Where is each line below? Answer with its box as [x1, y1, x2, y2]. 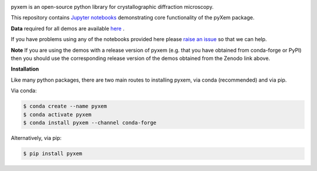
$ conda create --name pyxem [23, 103, 107, 110]
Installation [11, 65, 39, 73]
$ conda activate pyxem [23, 111, 92, 118]
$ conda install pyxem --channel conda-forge [23, 119, 157, 126]
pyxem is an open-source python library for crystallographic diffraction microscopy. [11, 4, 214, 10]
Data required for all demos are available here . [11, 25, 124, 32]
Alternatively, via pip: [11, 134, 62, 141]
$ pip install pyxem [23, 150, 82, 157]
